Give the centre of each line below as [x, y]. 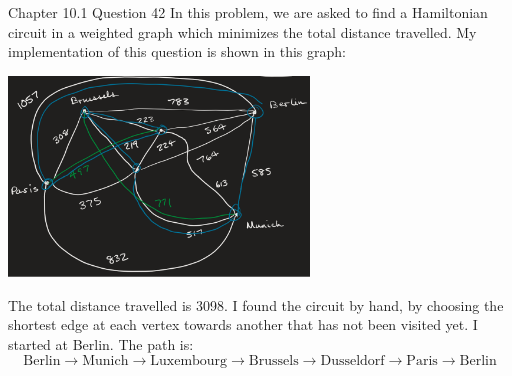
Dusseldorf [352, 360]
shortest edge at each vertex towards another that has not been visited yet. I [243, 324]
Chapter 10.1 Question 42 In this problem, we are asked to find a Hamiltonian [248, 12]
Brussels [273, 360]
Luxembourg [189, 360]
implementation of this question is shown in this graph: [177, 51]
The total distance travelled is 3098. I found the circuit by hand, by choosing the [256, 304]
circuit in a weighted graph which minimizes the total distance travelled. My [242, 31]
